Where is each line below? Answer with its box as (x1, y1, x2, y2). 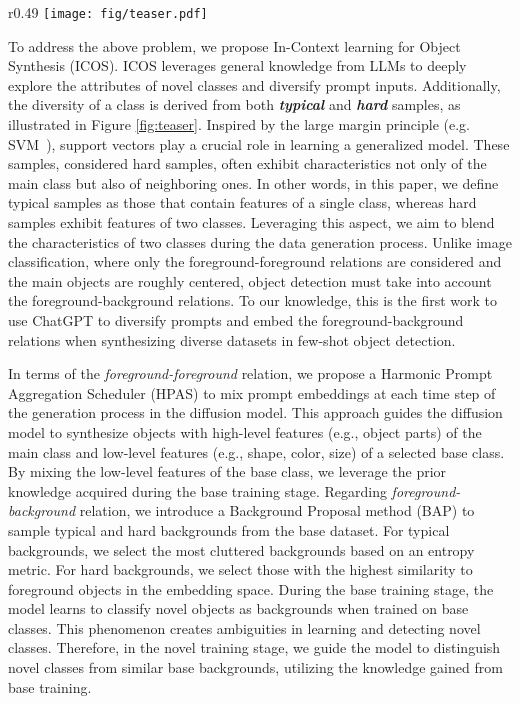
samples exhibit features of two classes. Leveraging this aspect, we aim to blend (8, 212, 495, 232)
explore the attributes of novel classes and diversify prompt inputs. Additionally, (8, 74, 501, 95)
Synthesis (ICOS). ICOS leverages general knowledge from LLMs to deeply (8, 55, 467, 76)
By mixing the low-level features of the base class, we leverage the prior (8, 461, 447, 482)
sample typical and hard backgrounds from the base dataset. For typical (8, 519, 450, 540)
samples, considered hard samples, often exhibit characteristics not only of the (8, 153, 487, 174)
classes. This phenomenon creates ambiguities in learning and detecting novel (8, 617, 481, 638)
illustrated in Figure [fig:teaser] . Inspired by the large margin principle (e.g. (8, 114, 470, 135)
